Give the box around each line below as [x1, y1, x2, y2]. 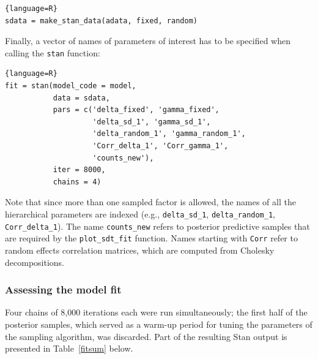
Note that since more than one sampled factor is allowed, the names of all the [5, 195, 296, 208]
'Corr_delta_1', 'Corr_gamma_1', [92, 142, 229, 150]
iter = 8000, [53, 165, 106, 175]
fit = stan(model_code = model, [5, 81, 136, 91]
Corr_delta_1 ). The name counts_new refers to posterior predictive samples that [5, 219, 310, 232]
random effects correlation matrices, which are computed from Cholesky [5, 243, 275, 256]
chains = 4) [53, 177, 102, 186]
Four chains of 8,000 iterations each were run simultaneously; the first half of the [5, 306, 308, 319]
